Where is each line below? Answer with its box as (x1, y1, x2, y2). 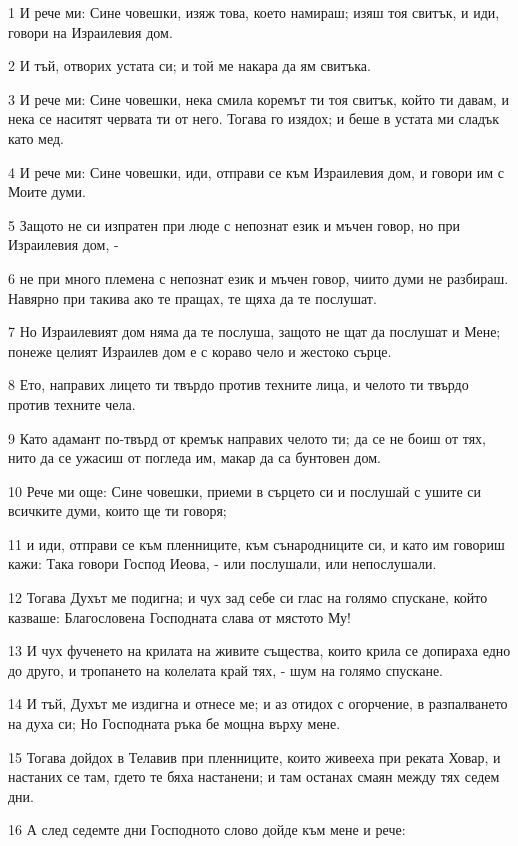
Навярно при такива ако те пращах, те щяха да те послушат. (8, 287, 377, 308)
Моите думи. (8, 181, 86, 202)
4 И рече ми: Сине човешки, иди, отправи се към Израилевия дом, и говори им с (8, 161, 505, 182)
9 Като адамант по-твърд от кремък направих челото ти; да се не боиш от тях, (8, 427, 486, 448)
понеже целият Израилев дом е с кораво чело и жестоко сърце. (8, 340, 392, 361)
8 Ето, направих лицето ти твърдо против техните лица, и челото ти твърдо (8, 374, 469, 395)
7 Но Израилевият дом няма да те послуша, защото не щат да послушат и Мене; (8, 321, 501, 342)
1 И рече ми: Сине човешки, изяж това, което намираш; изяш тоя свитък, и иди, (8, 2, 500, 22)
